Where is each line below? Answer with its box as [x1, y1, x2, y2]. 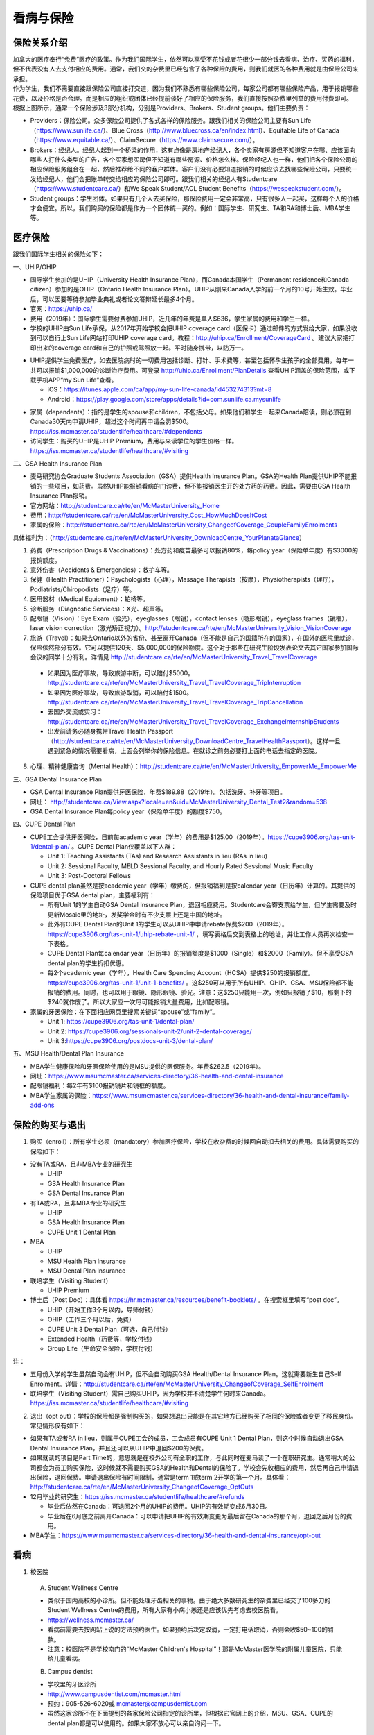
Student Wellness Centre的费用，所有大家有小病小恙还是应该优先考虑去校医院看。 [47, 1606, 282, 1614]
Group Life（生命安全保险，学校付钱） [47, 1344, 157, 1353]
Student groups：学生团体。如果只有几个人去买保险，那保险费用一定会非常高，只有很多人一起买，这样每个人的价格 [30, 194, 359, 203]
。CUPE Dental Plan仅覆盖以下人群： [71, 843, 177, 851]
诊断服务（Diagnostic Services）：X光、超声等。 [30, 604, 168, 613]
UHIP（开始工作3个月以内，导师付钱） [47, 1305, 157, 1314]
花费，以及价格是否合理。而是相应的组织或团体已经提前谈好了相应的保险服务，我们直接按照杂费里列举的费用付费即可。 [12, 94, 353, 102]
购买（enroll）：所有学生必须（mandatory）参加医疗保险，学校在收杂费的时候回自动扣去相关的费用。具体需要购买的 [30, 1137, 359, 1146]
